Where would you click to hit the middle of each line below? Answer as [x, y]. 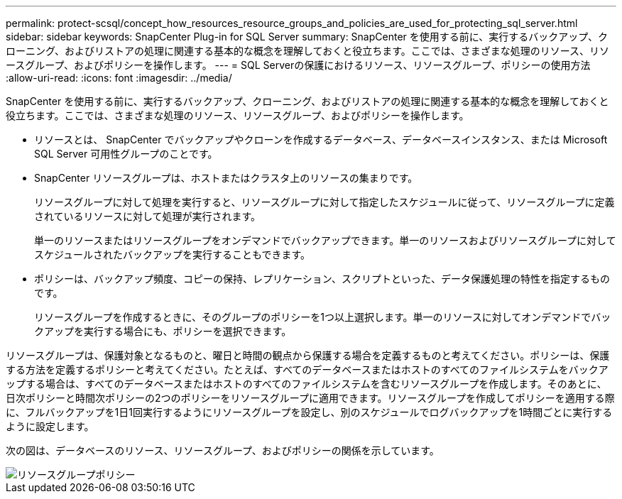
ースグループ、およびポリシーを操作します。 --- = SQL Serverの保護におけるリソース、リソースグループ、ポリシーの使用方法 [298, 65]
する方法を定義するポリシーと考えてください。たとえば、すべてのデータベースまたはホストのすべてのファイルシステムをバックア [307, 369]
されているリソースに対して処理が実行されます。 [148, 216]
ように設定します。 [50, 426]
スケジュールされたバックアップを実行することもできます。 [173, 254]
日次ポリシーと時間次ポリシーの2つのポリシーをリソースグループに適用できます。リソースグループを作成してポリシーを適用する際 [310, 398]
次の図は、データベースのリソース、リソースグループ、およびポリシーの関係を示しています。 [223, 450]
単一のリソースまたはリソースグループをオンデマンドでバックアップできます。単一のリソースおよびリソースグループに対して [325, 240]
